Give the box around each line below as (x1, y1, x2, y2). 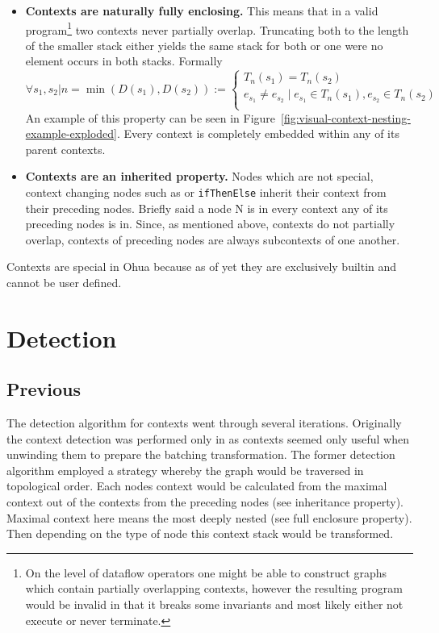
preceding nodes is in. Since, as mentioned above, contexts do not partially (25, 215, 395, 232)
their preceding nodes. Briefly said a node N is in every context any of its (25, 199, 388, 216)
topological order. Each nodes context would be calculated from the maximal (6, 477, 387, 494)
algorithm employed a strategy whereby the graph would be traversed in (6, 461, 364, 478)
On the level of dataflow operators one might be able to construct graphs (25, 564, 387, 581)
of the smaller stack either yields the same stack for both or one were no (25, 36, 383, 53)
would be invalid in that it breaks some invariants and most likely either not (25, 596, 403, 613)
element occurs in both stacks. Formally (25, 52, 223, 69)
